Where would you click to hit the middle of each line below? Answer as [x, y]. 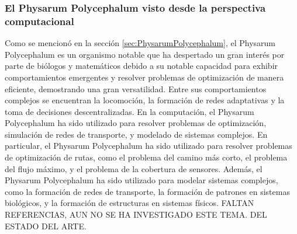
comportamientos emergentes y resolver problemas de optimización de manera [144, 77]
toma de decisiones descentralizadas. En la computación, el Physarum [129, 111]
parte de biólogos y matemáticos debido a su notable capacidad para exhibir [141, 66]
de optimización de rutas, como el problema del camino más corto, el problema [146, 157]
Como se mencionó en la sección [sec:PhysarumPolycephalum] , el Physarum [140, 43]
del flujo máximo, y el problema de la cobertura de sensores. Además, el [134, 168]
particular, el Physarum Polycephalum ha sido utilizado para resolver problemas [148, 146]
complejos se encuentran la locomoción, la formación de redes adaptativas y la [145, 100]
